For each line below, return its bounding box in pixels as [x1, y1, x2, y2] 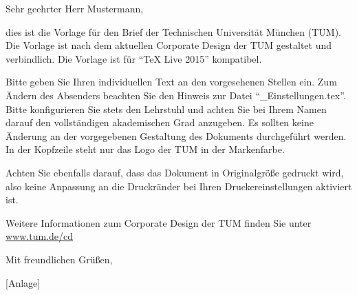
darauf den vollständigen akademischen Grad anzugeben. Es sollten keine [6, 115, 314, 130]
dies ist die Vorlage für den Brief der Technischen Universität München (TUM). [6, 24, 341, 39]
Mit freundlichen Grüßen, [6, 252, 113, 266]
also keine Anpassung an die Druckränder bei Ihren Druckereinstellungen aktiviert [6, 179, 352, 193]
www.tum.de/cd [6, 229, 73, 243]
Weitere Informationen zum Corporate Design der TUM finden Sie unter [6, 215, 312, 230]
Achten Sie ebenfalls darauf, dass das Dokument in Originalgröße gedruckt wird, [6, 165, 344, 179]
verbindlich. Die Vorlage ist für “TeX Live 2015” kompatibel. [6, 51, 262, 65]
